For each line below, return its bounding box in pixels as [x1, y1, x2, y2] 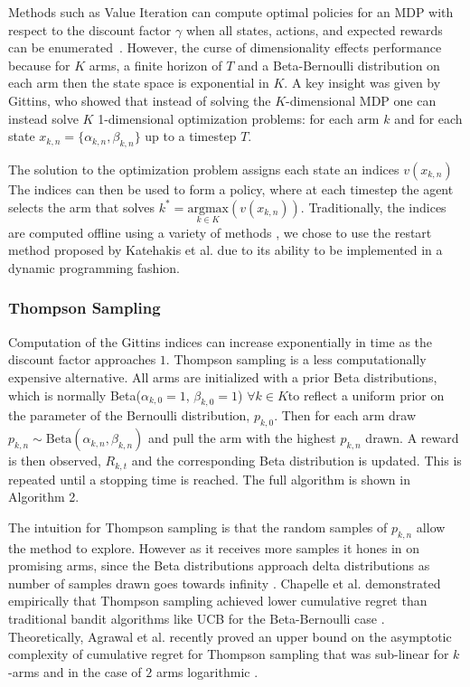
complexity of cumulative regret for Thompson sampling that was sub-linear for [8, 645, 449, 663]
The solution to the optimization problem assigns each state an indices [8, 159, 399, 178]
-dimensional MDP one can [286, 90, 437, 109]
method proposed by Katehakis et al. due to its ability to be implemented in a [8, 240, 443, 259]
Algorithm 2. [8, 487, 80, 506]
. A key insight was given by [284, 73, 441, 92]
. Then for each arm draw [274, 406, 416, 425]
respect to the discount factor [8, 20, 172, 39]
